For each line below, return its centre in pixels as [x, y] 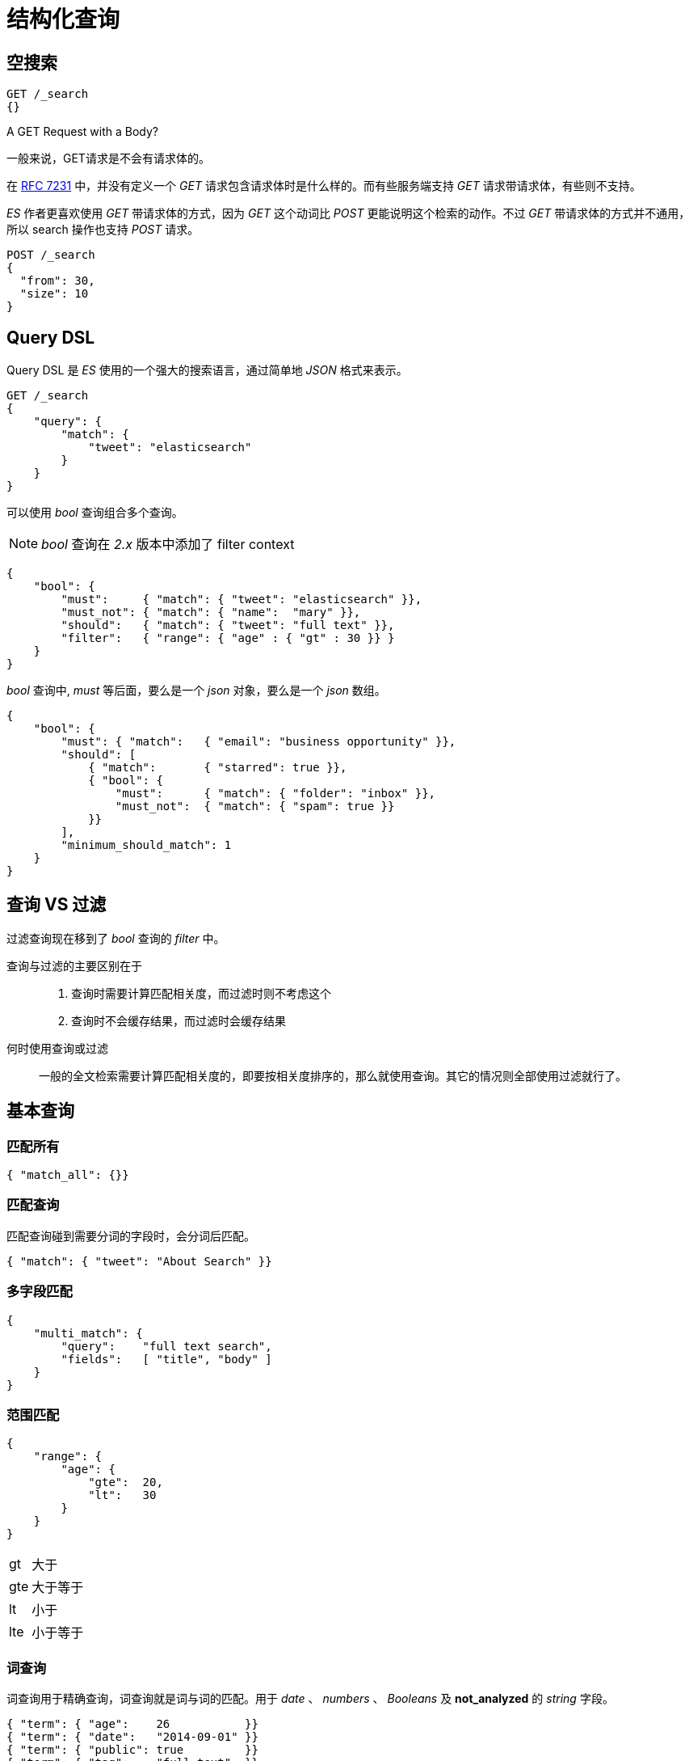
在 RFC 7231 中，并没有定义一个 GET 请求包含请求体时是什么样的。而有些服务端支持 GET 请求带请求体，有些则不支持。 [324, 186]
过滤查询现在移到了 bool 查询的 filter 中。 [116, 938]
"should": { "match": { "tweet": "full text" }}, [228, 625]
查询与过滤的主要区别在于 [74, 965]
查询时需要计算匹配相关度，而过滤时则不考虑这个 [201, 993]
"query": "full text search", [166, 1346]
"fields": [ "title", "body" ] [166, 1359]
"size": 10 [54, 294]
